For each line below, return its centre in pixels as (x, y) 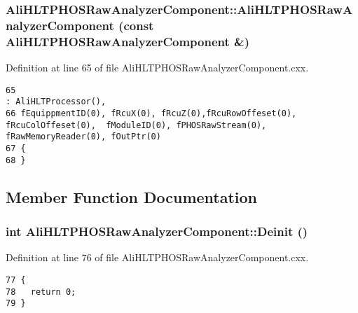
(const (136, 25)
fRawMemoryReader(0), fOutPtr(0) (83, 137)
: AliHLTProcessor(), (56, 102)
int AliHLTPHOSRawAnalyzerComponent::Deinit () (157, 231)
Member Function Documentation (132, 196)
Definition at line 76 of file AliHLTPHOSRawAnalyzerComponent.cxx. (157, 257)
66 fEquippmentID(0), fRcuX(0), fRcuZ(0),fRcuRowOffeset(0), (151, 113)
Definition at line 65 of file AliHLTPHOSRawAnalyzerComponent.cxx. (157, 68)
